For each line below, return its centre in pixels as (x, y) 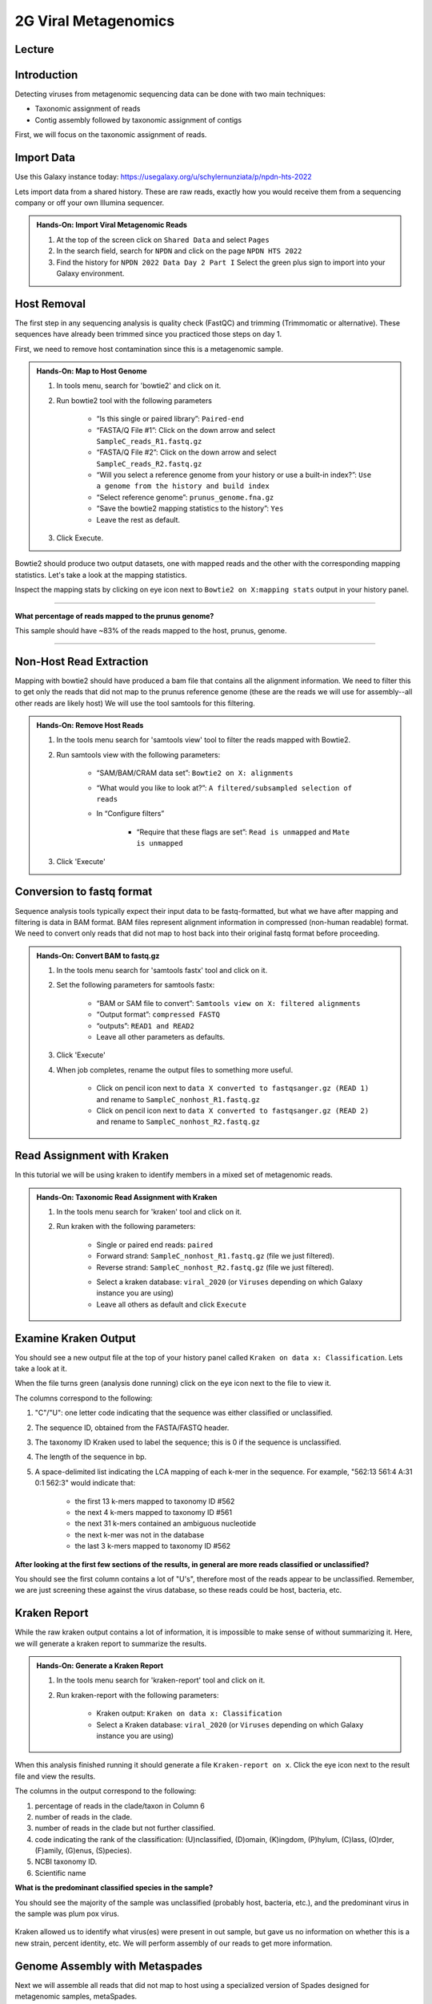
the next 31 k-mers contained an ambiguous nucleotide (166, 1524)
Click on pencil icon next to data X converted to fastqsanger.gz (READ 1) (233, 1088)
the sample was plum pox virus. (67, 1914)
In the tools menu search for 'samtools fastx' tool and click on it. (162, 971)
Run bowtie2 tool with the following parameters (134, 400)
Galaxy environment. (90, 273)
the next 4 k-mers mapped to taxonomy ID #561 (153, 1512)
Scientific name (60, 1873)
